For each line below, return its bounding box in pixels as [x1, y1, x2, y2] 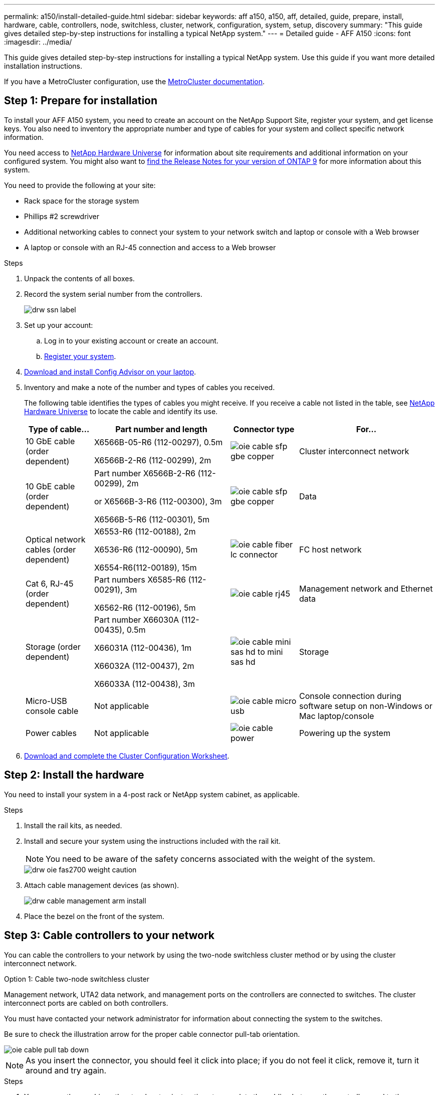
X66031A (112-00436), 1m [94, 642, 191, 653]
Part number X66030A [94, 614, 179, 625]
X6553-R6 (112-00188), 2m [94, 526, 196, 536]
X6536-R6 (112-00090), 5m [94, 544, 198, 555]
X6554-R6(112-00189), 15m [94, 562, 197, 573]
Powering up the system [299, 727, 390, 738]
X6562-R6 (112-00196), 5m [94, 602, 196, 613]
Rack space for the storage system [24, 196, 139, 205]
